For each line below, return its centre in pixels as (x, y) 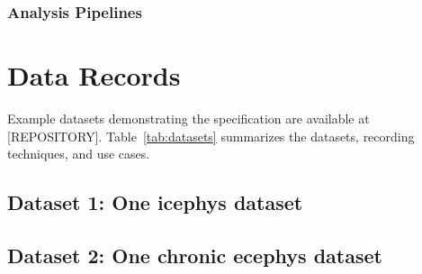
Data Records (94, 75)
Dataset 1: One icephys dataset (155, 202)
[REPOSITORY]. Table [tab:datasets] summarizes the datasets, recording (211, 136)
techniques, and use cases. (79, 154)
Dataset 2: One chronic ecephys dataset (195, 255)
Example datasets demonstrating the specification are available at (189, 118)
